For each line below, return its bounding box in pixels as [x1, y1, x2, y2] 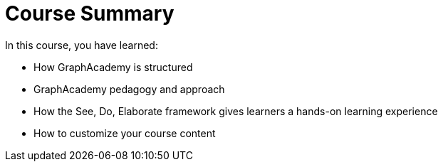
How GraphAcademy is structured [33, 60, 193, 73]
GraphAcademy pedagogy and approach [33, 82, 225, 95]
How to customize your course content [33, 126, 216, 139]
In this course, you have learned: [5, 38, 158, 51]
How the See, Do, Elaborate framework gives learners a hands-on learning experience [33, 104, 438, 117]
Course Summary [5, 1, 174, 26]
